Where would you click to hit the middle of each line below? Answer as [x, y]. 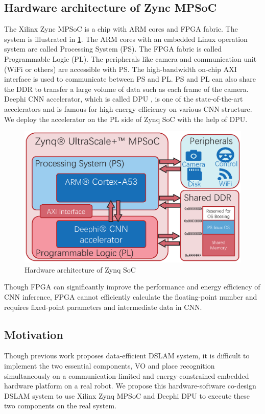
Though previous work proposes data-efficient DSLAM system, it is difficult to [127, 356]
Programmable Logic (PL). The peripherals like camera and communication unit [130, 58]
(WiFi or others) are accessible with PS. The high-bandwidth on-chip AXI [121, 69]
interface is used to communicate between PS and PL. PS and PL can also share [130, 79]
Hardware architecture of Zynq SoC [80, 269]
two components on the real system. [60, 406]
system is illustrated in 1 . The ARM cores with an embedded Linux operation [126, 39]
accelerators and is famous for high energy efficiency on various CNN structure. [128, 108]
